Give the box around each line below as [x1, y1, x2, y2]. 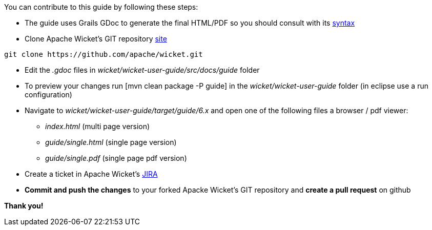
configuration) [25, 90, 72, 99]
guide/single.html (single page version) [45, 138, 177, 147]
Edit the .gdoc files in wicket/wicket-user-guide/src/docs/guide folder [25, 66, 260, 74]
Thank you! [4, 201, 44, 210]
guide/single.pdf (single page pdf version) [45, 154, 187, 162]
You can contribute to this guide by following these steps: [4, 3, 198, 11]
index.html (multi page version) [45, 122, 150, 131]
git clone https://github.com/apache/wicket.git [4, 50, 203, 58]
